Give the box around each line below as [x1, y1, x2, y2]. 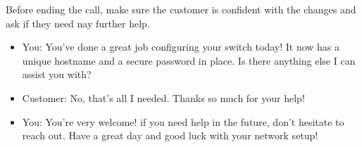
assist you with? [22, 67, 92, 82]
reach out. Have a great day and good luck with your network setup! [22, 128, 318, 143]
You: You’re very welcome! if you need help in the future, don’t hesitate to [22, 114, 344, 129]
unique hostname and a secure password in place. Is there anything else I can [22, 53, 356, 68]
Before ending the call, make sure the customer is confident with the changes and [6, 2, 356, 16]
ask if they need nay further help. [6, 15, 150, 30]
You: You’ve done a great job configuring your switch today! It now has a [22, 39, 340, 54]
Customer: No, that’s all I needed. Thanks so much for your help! [22, 90, 305, 105]
